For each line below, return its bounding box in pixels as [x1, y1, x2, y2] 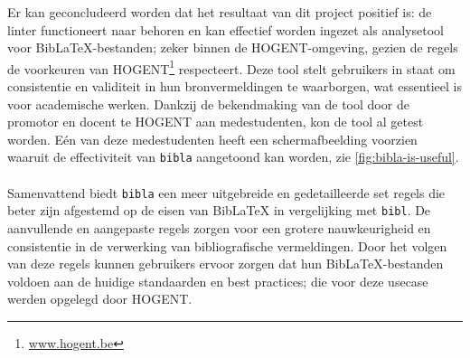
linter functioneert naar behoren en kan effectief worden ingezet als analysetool [7, 20, 444, 39]
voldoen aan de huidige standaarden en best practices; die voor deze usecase [7, 271, 428, 290]
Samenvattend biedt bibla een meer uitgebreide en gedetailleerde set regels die [7, 183, 446, 202]
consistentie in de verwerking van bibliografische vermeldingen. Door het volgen [7, 236, 447, 255]
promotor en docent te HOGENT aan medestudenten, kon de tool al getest [7, 112, 424, 131]
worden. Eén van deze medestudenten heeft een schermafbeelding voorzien [7, 129, 418, 148]
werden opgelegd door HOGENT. [7, 289, 193, 308]
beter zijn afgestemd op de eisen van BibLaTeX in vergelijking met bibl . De [7, 201, 431, 220]
